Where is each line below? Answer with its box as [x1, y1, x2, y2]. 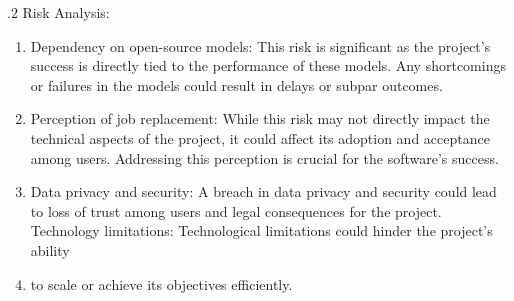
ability [30, 239, 70, 260]
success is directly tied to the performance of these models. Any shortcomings [30, 55, 506, 76]
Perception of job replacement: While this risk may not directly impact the [30, 108, 490, 129]
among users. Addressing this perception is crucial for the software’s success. [30, 147, 499, 168]
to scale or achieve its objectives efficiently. [30, 273, 293, 294]
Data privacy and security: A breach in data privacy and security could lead [30, 181, 497, 202]
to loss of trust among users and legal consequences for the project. [30, 200, 442, 221]
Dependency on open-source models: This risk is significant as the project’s [30, 35, 491, 56]
